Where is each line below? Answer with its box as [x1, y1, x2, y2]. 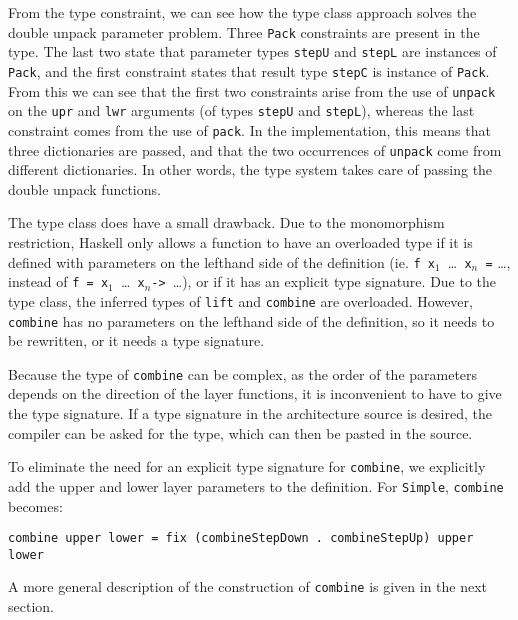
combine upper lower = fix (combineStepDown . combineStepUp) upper [8, 531, 474, 546]
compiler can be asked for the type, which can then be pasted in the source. [8, 422, 473, 443]
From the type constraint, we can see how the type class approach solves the [8, 2, 477, 22]
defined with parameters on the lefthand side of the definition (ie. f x [8, 251, 435, 272]
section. [8, 596, 54, 617]
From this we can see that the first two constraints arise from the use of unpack [8, 80, 496, 101]
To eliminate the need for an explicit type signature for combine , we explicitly [8, 456, 486, 477]
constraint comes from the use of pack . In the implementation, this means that [8, 119, 491, 140]
